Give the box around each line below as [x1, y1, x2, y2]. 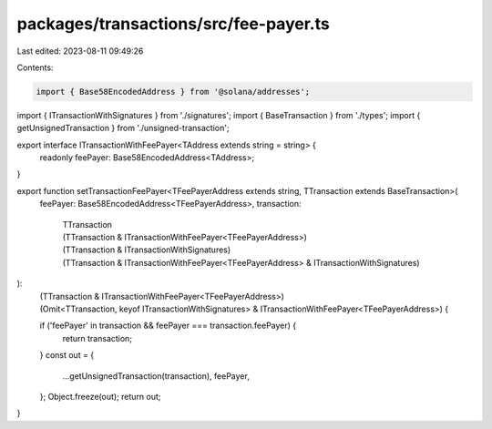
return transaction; [62, 332, 132, 343]
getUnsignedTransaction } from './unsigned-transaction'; [16, 123, 230, 134]
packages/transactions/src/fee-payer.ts [16, 14, 330, 34]
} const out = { [39, 350, 95, 361]
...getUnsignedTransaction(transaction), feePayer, [62, 370, 250, 382]
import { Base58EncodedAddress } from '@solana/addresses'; [36, 87, 311, 97]
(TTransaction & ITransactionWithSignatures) [62, 244, 231, 255]
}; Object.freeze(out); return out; [39, 391, 161, 402]
